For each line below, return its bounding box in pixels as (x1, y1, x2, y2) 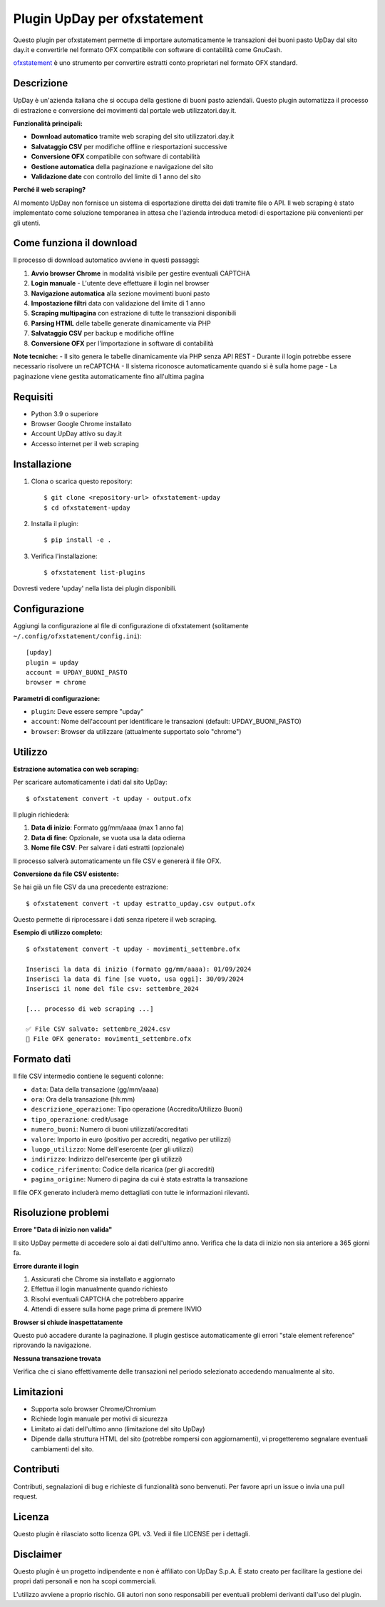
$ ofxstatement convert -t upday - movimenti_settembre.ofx (26, 944, 240, 953)
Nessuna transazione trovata (13, 1354, 101, 1363)
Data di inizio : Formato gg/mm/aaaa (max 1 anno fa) (31, 823, 185, 832)
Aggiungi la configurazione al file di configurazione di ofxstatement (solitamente (13, 622, 249, 630)
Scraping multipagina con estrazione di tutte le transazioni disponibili (31, 309, 237, 318)
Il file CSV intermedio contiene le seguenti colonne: (13, 1072, 164, 1081)
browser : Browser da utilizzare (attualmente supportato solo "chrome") (31, 727, 242, 735)
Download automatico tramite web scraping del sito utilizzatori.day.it (31, 132, 235, 141)
